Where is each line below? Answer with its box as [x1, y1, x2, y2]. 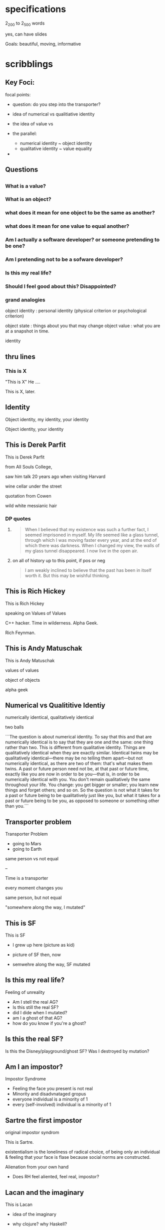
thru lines [5, 352, 36, 361]
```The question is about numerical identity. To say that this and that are [5, 734, 152, 740]
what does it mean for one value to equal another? [5, 223, 129, 230]
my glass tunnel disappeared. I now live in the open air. [24, 548, 138, 554]
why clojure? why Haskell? [12, 1221, 67, 1227]
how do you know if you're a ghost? [12, 1020, 86, 1026]
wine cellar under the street [5, 483, 62, 489]
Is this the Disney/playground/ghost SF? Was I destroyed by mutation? [5, 1048, 149, 1054]
